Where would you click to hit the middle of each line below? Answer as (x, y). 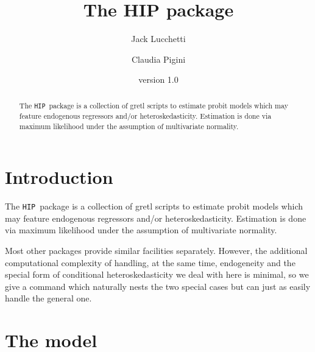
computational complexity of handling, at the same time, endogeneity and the (150, 262)
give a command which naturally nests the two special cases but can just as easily (158, 286)
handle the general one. (48, 298)
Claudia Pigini (158, 59)
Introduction (59, 177)
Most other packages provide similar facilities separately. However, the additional (156, 250)
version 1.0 (158, 79)
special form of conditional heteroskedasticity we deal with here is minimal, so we (157, 274)
